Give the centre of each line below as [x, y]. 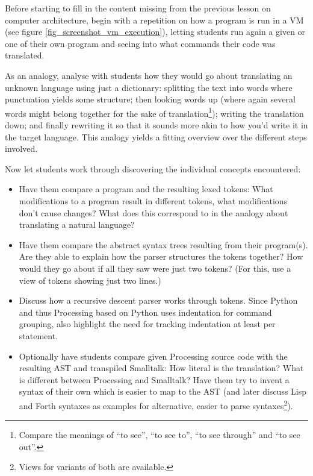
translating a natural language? [77, 224]
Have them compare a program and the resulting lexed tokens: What [146, 189]
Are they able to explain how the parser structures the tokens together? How [161, 256]
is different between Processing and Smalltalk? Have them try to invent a [154, 379]
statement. [39, 335]
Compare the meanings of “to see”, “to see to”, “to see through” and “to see [160, 435]
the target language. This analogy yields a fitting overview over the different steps [156, 136]
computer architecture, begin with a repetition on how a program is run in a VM [154, 20]
